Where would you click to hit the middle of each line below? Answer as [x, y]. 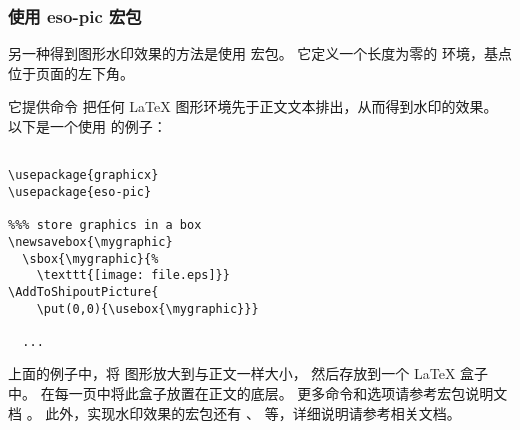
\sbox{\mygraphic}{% [90, 258]
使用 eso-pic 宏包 [75, 15]
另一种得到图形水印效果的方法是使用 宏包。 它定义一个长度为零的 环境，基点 [260, 53]
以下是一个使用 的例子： [87, 126]
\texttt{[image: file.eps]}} [133, 275]
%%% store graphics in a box [105, 225]
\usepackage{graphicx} [83, 175]
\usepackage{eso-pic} [80, 191]
